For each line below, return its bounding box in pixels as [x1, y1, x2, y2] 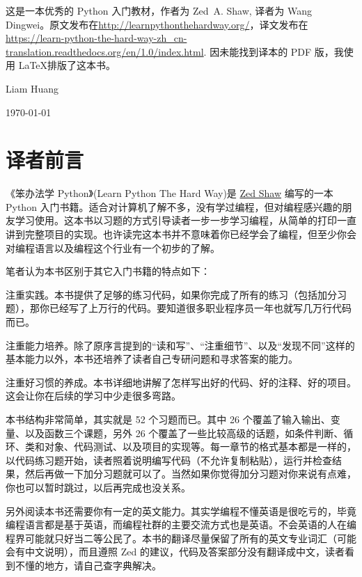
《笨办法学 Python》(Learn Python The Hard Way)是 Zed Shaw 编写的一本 [6, 186, 333, 200]
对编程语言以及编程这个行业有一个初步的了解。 [6, 240, 220, 255]
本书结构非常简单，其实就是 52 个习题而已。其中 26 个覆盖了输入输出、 [6, 412, 331, 426]
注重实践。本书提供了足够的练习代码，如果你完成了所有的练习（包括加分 [6, 287, 337, 301]
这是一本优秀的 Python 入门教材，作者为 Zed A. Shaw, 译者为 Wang [6, 3, 313, 17]
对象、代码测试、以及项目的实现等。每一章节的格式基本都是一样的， [44, 439, 356, 454]
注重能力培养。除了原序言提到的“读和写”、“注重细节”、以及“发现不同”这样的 [6, 338, 355, 352]
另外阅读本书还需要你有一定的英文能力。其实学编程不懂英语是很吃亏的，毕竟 [6, 503, 356, 518]
